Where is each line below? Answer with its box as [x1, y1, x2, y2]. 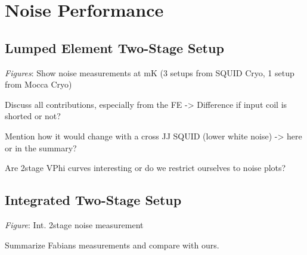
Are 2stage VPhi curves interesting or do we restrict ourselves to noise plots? [5, 161, 286, 174]
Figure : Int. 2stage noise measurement [5, 218, 144, 231]
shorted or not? [5, 110, 61, 122]
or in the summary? [5, 141, 77, 154]
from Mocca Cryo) [5, 78, 72, 91]
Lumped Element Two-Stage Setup [5, 38, 224, 57]
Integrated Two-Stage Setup [5, 191, 182, 209]
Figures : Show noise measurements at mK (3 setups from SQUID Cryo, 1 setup [5, 66, 294, 79]
